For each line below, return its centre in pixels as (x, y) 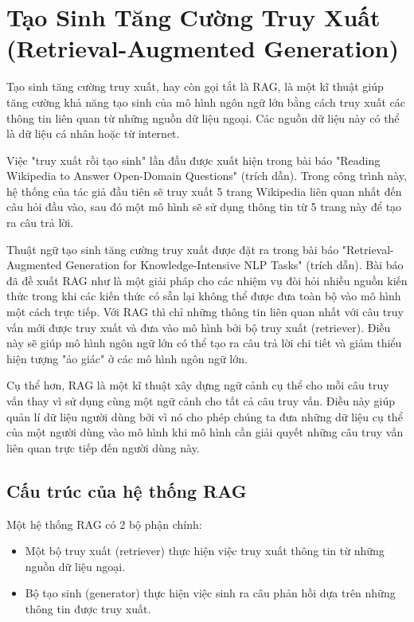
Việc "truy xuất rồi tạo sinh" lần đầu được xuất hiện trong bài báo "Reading (193, 160)
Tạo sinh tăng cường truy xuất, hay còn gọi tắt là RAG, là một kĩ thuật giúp (195, 86)
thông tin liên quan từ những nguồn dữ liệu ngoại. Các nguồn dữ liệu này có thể (203, 117)
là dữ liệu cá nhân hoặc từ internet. (93, 133)
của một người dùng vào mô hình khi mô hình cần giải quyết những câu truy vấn (205, 432)
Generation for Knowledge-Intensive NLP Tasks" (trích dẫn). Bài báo (234, 265)
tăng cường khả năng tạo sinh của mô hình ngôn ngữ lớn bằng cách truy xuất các (206, 102)
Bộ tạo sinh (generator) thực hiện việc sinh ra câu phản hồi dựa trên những (210, 593)
